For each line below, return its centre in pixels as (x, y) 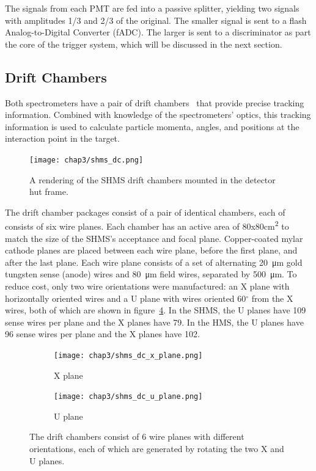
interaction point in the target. (62, 138)
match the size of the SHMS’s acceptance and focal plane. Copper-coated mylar (154, 238)
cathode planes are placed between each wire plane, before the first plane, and (151, 250)
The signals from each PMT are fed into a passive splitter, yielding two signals (152, 8)
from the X (272, 298)
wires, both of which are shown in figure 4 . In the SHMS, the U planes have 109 (156, 310)
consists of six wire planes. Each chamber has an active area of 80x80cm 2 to (147, 225)
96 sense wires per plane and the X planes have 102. (102, 334)
